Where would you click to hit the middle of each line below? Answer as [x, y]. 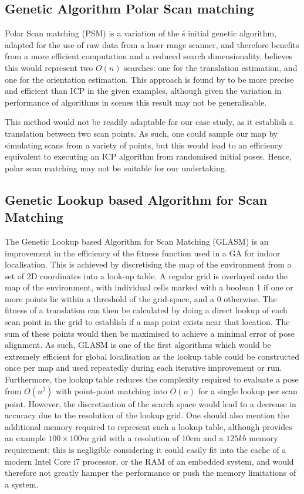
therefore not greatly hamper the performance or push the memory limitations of [151, 473]
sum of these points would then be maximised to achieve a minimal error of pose [150, 333]
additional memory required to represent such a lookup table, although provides [148, 426]
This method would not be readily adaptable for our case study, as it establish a [149, 122]
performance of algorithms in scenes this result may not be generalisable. [136, 102]
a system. [22, 484]
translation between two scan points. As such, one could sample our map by [141, 133]
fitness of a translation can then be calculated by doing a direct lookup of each [146, 310]
